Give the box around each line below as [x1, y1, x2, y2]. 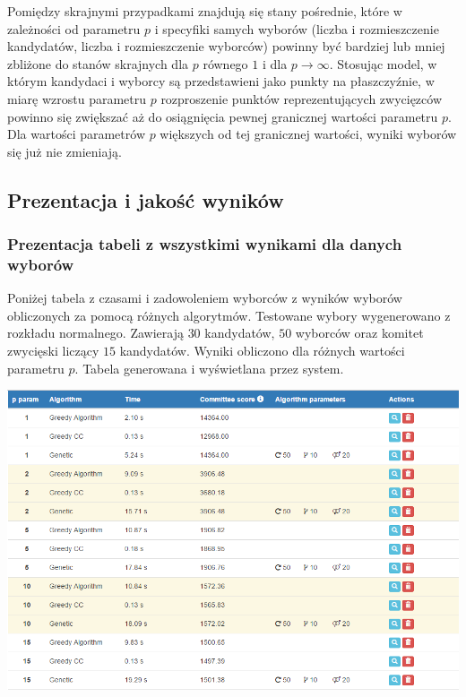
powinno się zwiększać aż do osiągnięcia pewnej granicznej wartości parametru [7, 107, 438, 125]
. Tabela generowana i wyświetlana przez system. [74, 358, 344, 377]
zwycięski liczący [7, 341, 99, 360]
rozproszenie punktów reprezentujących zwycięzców [160, 89, 443, 108]
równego [203, 54, 248, 73]
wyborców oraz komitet [295, 323, 424, 342]
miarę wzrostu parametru [7, 89, 147, 108]
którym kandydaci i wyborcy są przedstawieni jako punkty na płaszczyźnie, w [7, 72, 435, 90]
